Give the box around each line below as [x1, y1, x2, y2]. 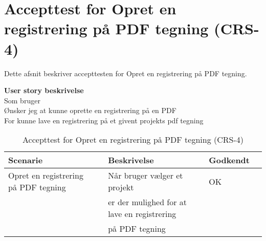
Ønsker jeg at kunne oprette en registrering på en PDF [4, 105, 176, 116]
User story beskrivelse [4, 85, 84, 96]
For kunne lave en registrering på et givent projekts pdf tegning [4, 115, 204, 125]
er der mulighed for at [108, 196, 187, 208]
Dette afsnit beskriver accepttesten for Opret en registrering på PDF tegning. [4, 68, 247, 78]
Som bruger [4, 95, 40, 105]
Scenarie [8, 154, 43, 166]
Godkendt [209, 154, 250, 166]
